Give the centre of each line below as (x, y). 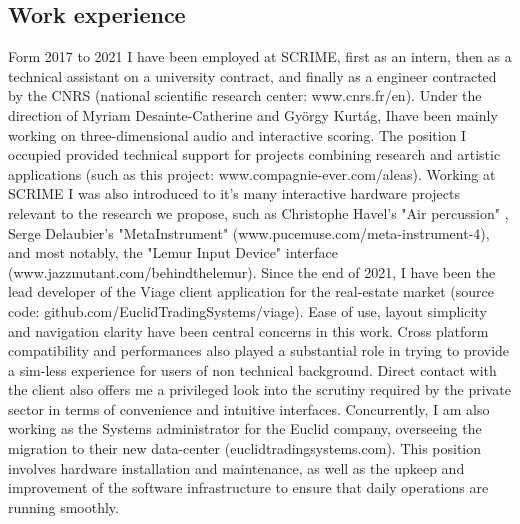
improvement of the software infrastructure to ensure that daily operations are (248, 487)
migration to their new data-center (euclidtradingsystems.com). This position (245, 448)
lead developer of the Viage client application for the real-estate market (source (251, 291)
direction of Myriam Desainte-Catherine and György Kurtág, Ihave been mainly (253, 114)
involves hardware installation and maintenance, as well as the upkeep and (236, 467)
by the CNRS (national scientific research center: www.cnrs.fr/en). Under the (245, 95)
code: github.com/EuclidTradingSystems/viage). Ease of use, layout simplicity (247, 310)
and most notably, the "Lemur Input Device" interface (173, 252)
